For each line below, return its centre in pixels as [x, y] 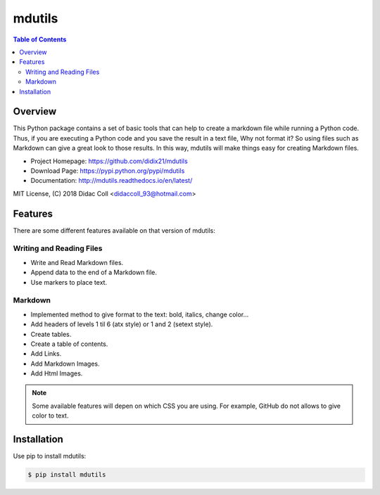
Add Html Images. [57, 373]
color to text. [50, 416]
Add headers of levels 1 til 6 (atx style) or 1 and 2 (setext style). [122, 324]
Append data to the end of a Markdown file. [94, 272]
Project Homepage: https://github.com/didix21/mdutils [109, 161]
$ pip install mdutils [67, 475]
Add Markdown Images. [65, 364]
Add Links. [46, 354]
